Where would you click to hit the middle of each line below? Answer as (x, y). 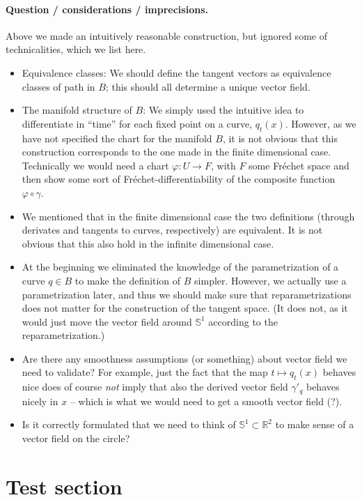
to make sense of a (315, 424)
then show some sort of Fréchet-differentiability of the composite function (179, 179)
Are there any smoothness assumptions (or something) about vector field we (184, 358)
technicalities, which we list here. (76, 49)
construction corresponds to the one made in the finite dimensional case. (176, 152)
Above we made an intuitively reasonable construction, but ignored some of (166, 35)
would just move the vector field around (107, 321)
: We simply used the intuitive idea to (223, 110)
